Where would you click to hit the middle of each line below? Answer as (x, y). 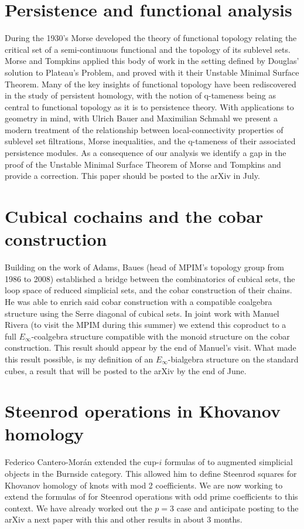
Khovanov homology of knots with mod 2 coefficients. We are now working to (144, 485)
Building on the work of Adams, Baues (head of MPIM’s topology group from (144, 267)
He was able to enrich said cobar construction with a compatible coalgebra (139, 301)
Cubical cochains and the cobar (134, 216)
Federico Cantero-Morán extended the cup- (82, 462)
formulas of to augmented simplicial (229, 462)
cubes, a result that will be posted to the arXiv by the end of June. (126, 370)
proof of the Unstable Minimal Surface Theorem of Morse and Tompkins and (143, 164)
